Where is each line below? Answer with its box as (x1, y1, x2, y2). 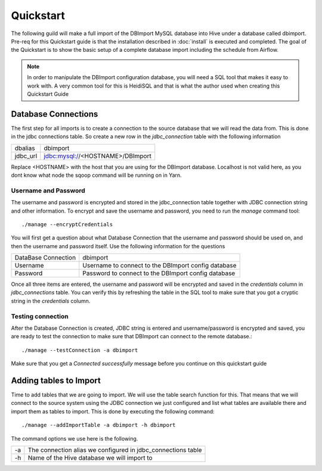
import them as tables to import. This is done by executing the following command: (11, 408, 215, 415)
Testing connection (11, 312, 69, 320)
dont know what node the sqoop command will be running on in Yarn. (11, 171, 182, 179)
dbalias (14, 144, 35, 152)
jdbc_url (14, 152, 38, 160)
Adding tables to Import (11, 375, 101, 385)
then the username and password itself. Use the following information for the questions (11, 242, 225, 249)
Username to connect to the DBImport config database (82, 261, 237, 270)
